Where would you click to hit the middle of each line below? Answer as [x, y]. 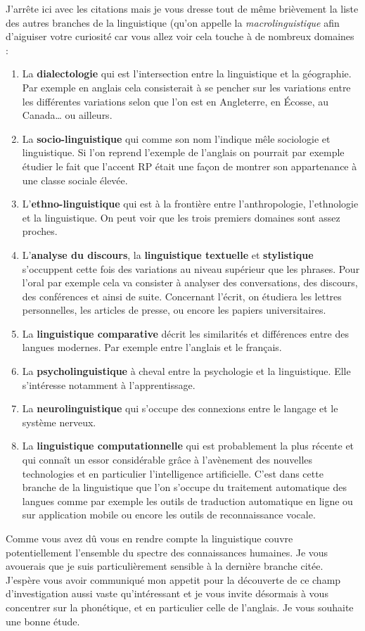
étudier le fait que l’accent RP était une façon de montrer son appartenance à [190, 166]
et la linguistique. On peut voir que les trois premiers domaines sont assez [181, 217]
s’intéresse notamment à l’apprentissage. [109, 384]
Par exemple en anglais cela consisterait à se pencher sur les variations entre [186, 87]
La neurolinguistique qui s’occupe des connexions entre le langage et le [180, 408]
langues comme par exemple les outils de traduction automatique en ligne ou [187, 501]
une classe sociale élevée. [75, 180]
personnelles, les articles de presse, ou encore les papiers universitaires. [174, 310]
